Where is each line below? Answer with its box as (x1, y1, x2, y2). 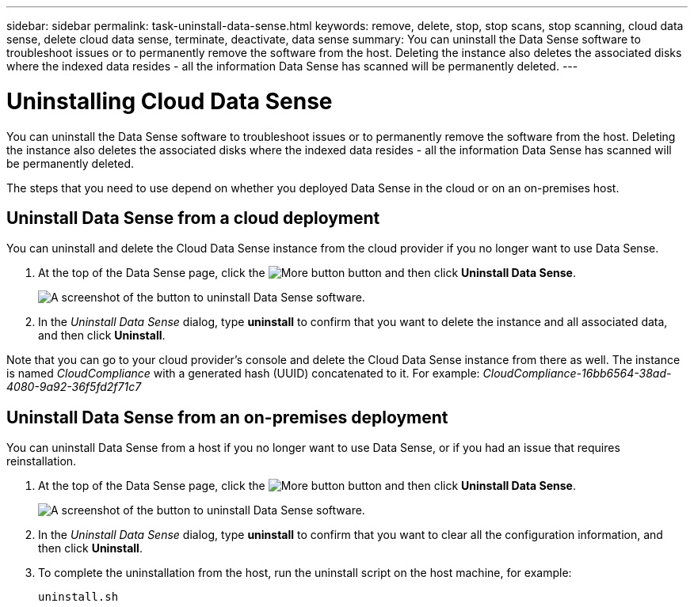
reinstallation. (6, 454, 77, 469)
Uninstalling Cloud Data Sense (6, 87, 333, 115)
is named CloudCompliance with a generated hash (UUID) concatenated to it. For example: (6, 366, 480, 381)
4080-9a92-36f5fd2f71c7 (6, 380, 142, 394)
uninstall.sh (38, 590, 119, 604)
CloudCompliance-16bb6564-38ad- (482, 366, 672, 381)
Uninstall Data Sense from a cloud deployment (6, 207, 380, 228)
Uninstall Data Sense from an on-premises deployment (6, 407, 448, 427)
